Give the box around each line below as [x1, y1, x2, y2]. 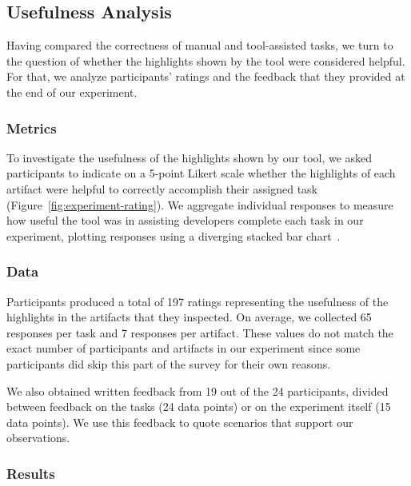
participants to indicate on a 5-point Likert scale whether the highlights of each [6, 165, 396, 181]
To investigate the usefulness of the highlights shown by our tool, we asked [6, 149, 373, 165]
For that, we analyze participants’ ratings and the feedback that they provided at [6, 68, 405, 85]
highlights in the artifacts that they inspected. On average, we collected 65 [6, 309, 372, 325]
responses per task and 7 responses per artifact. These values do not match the [6, 324, 393, 341]
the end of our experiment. [6, 83, 138, 100]
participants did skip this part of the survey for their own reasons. [6, 355, 331, 372]
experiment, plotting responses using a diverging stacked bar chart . [6, 227, 341, 244]
